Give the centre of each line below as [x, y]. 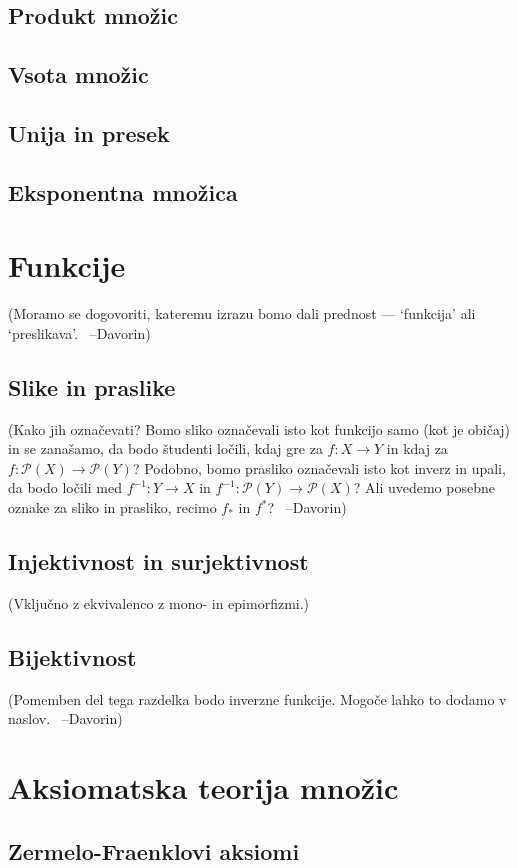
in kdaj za [417, 448]
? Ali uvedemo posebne [424, 487]
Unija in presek [89, 132]
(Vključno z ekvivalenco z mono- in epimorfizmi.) [159, 602]
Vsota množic [78, 74]
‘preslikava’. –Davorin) [79, 332]
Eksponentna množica [123, 191]
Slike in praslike [92, 386]
